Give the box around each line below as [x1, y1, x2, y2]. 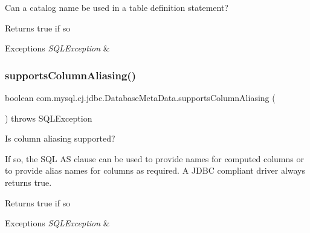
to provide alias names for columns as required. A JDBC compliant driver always [5, 164, 306, 177]
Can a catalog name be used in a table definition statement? [5, 1, 228, 13]
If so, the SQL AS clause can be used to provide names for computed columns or [5, 152, 304, 165]
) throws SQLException [5, 111, 92, 124]
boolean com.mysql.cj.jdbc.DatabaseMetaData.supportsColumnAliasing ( [5, 91, 276, 103]
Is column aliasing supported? [5, 132, 115, 145]
